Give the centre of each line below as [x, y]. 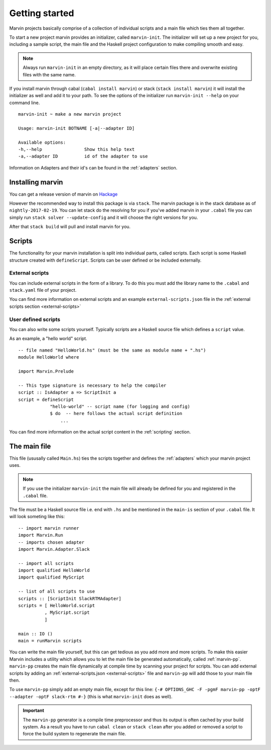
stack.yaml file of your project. [43, 290]
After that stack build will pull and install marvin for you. [70, 227]
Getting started [42, 13]
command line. [25, 103]
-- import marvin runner [49, 528]
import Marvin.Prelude [46, 371]
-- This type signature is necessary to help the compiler [92, 385]
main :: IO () [35, 634]
